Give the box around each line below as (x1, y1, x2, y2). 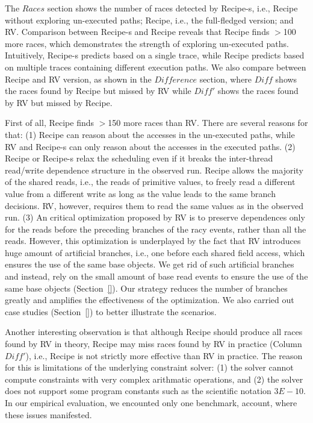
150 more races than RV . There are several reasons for (108, 116, 308, 129)
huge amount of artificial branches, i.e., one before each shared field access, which (5, 246, 305, 258)
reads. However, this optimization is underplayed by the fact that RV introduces (5, 234, 301, 247)
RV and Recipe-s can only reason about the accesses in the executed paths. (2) (5, 140, 296, 152)
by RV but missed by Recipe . (5, 96, 113, 108)
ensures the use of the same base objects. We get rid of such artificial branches (5, 258, 294, 271)
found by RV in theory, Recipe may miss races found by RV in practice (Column (5, 337, 302, 350)
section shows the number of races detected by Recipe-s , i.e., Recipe (47, 2, 298, 14)
